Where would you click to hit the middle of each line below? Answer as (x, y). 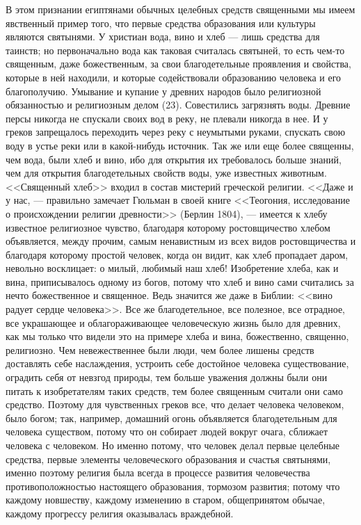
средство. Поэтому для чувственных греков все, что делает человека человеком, (175, 404)
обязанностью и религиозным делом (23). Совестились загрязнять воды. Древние (178, 105)
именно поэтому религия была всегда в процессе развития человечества (158, 472)
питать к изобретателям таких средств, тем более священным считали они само (174, 390)
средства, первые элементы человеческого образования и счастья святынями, (168, 459)
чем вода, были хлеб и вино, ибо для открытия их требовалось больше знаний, (174, 159)
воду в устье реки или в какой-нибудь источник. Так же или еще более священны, (180, 145)
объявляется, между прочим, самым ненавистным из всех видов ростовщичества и (181, 241)
